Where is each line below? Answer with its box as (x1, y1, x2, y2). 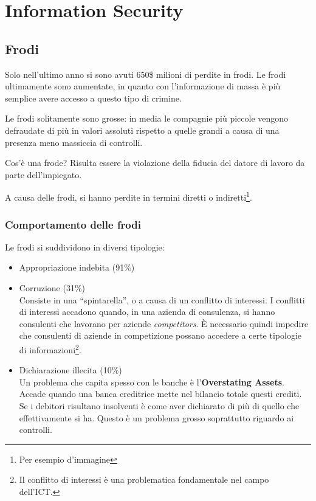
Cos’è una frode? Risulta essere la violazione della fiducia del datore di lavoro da (5, 156, 305, 169)
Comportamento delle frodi (5, 216, 141, 232)
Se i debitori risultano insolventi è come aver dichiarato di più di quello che (19, 399, 300, 412)
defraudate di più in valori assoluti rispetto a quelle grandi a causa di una (5, 123, 280, 136)
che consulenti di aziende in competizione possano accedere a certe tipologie (19, 329, 301, 342)
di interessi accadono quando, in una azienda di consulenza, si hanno (19, 305, 275, 318)
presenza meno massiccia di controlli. (5, 136, 143, 148)
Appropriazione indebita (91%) (19, 261, 135, 274)
